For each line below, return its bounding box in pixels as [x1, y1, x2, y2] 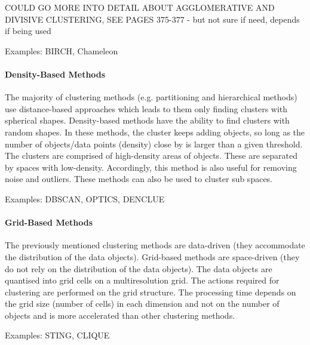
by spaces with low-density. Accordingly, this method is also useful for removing [5, 161, 297, 173]
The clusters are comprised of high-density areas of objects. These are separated [5, 149, 298, 162]
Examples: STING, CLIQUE [5, 329, 110, 341]
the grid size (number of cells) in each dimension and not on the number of [5, 297, 280, 310]
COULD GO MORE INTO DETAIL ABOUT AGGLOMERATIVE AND [5, 1, 275, 13]
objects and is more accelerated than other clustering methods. [5, 309, 235, 321]
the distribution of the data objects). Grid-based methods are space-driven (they [5, 250, 300, 263]
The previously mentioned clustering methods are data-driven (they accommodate [5, 239, 305, 251]
